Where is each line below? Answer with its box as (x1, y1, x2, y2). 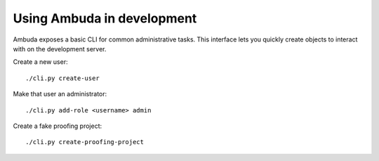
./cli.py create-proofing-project (25, 138, 144, 146)
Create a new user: (13, 58, 68, 66)
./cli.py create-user (25, 74, 100, 82)
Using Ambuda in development (13, 11, 197, 26)
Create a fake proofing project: (13, 122, 102, 130)
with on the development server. (13, 44, 107, 53)
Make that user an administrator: (13, 90, 107, 98)
